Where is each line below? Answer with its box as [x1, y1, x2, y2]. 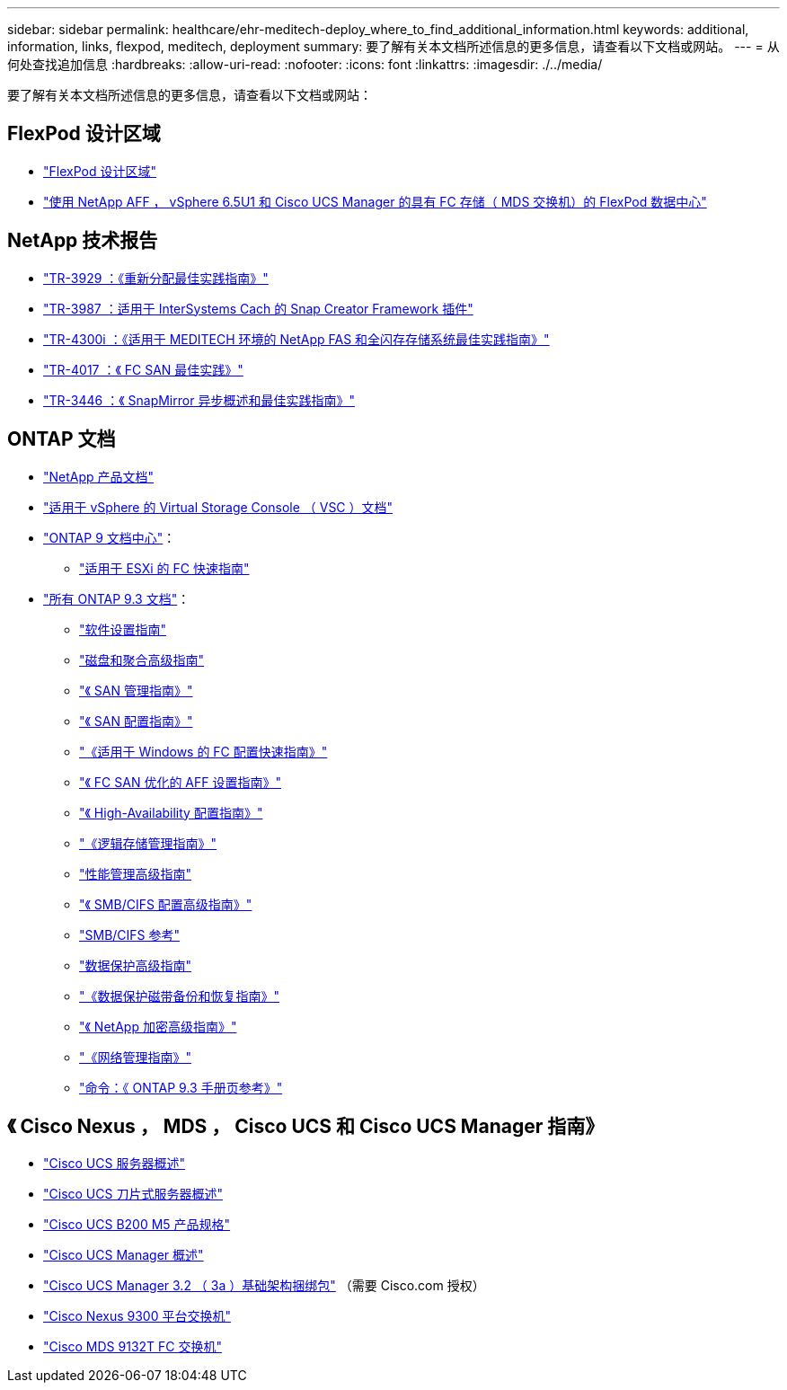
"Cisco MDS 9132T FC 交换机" [43, 1339, 223, 1355]
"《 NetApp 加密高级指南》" [79, 1018, 237, 1034]
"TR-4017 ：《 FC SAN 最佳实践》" [43, 361, 243, 377]
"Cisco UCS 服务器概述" [43, 1155, 185, 1172]
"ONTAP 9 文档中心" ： [43, 529, 176, 545]
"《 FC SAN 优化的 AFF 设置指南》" [79, 774, 281, 790]
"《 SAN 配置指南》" [79, 713, 193, 729]
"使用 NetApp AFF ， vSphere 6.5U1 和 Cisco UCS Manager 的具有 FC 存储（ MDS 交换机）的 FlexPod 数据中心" [43, 193, 707, 209]
